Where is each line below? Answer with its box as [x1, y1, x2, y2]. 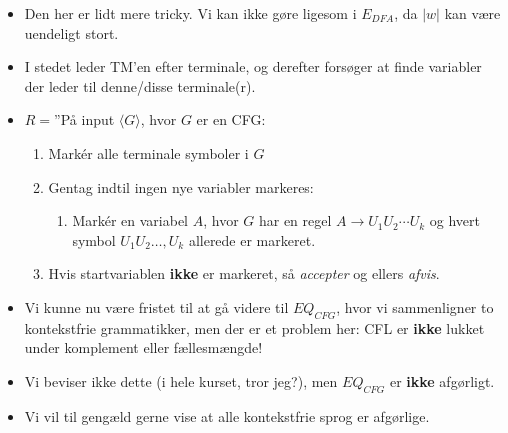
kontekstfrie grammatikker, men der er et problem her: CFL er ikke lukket [24, 317, 485, 338]
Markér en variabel [72, 210, 189, 231]
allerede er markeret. [188, 229, 316, 250]
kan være [444, 3, 501, 23]
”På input [54, 109, 115, 130]
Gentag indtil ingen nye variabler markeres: [48, 176, 314, 197]
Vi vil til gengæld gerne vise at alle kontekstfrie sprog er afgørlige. [24, 405, 430, 426]
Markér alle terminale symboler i [48, 142, 249, 163]
